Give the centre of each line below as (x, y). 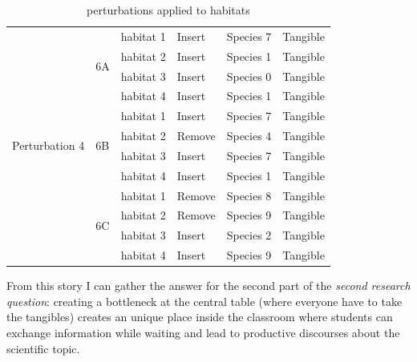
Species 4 (249, 136)
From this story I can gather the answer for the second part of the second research (208, 286)
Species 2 (249, 235)
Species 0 (249, 76)
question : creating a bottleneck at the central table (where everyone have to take (204, 301)
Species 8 (249, 195)
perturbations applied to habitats (168, 10)
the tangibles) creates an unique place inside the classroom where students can (200, 317)
